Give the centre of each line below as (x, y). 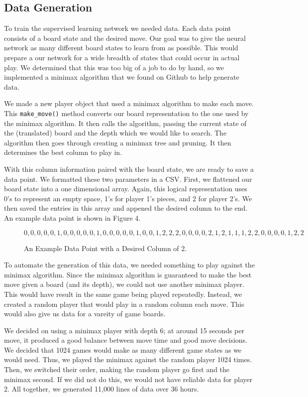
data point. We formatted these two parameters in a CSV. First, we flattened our (128, 179)
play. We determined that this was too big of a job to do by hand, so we (114, 67)
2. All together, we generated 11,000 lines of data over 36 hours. (102, 389)
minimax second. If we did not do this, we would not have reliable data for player (128, 379)
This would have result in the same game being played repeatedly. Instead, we (123, 294)
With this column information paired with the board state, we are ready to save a (129, 169)
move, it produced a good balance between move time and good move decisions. (126, 340)
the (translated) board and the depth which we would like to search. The (115, 133)
